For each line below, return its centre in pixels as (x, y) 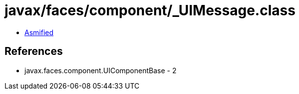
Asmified (39, 32)
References (34, 51)
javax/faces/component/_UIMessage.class (150, 10)
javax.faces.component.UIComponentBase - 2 (101, 70)
